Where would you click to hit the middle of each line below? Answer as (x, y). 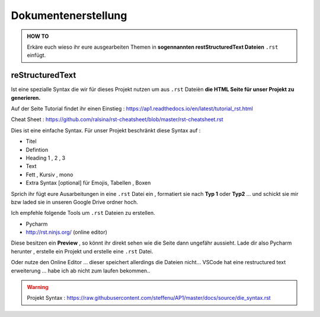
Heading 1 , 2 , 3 (46, 158)
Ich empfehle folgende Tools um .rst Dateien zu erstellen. (83, 213)
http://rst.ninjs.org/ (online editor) (67, 232)
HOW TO (38, 36)
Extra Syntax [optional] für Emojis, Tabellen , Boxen (88, 183)
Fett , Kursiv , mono (49, 175)
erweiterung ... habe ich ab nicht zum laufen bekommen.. (81, 271)
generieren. (26, 97)
